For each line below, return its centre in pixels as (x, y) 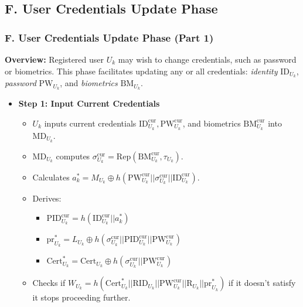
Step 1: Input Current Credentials (89, 103)
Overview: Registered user (55, 59)
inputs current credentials (90, 123)
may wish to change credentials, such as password (207, 59)
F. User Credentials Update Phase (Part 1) (109, 37)
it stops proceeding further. (81, 297)
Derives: (47, 198)
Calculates (51, 177)
